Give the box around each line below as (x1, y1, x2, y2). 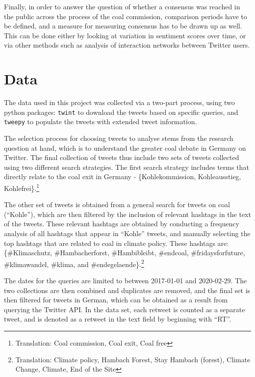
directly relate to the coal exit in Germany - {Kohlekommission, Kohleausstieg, (4, 171, 241, 182)
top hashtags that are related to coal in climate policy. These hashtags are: (4, 238, 229, 248)
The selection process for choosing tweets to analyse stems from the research (4, 133, 233, 143)
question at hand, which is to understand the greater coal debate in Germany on (4, 142, 246, 153)
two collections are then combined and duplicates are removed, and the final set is (4, 285, 251, 295)
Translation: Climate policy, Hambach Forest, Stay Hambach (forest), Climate (15, 354, 251, 364)
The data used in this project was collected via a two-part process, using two (4, 97, 235, 108)
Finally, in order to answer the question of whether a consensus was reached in (4, 1, 240, 11)
